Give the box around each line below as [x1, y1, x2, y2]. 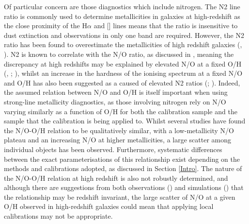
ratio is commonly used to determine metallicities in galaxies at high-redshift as [4, 11, 240, 21]
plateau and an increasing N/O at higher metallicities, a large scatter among [4, 135, 231, 145]
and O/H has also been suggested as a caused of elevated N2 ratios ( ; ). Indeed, [4, 77, 240, 87]
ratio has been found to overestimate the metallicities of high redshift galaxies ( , [4, 39, 242, 50]
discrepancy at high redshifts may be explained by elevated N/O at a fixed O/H [4, 58, 242, 69]
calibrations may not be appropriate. [4, 211, 113, 221]
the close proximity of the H [4, 20, 87, 31]
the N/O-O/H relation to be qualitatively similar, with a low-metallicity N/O [4, 125, 234, 135]
